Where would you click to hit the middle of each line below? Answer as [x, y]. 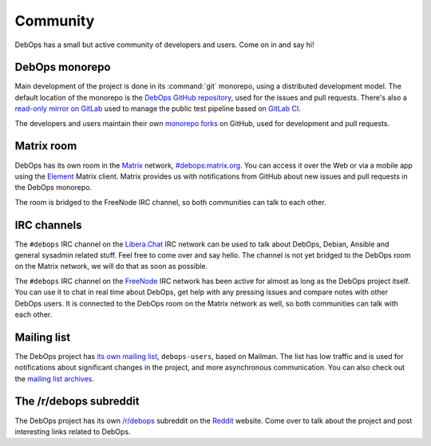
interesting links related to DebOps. [73, 432]
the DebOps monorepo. [53, 187]
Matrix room [46, 146]
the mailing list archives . [55, 378]
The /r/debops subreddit [77, 402]
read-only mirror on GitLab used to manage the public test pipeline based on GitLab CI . [158, 109]
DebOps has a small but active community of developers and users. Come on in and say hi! [164, 45]
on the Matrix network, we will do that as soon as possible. [111, 266]
